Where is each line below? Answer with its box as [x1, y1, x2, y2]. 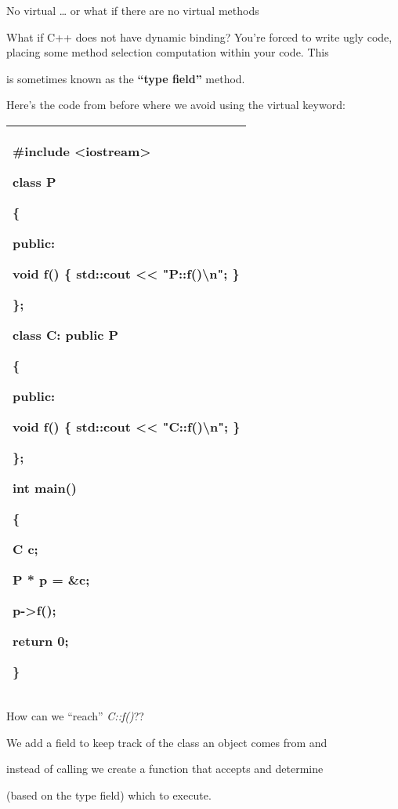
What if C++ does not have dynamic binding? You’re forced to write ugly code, [6, 28, 393, 45]
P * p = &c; [13, 570, 90, 589]
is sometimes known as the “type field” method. [6, 70, 245, 86]
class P [13, 172, 56, 191]
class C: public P [13, 325, 119, 344]
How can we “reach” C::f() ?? [6, 707, 144, 723]
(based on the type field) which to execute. [6, 786, 212, 803]
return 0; [13, 631, 69, 650]
